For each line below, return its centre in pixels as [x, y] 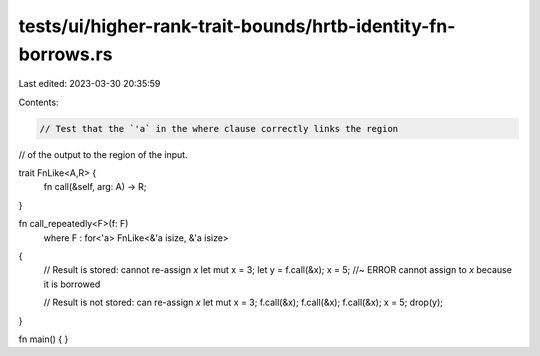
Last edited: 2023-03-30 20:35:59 [89, 84]
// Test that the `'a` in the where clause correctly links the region [219, 128]
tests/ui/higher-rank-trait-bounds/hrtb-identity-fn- [237, 26]
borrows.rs [65, 54]
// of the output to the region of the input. [103, 154]
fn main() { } [43, 339]
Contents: [38, 102]
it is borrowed [72, 284]
